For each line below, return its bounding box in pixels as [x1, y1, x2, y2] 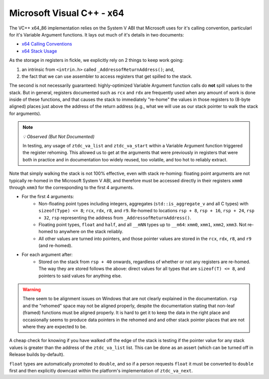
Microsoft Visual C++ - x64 [9, 7, 125, 18]
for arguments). [9, 110, 41, 116]
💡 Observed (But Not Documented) [22, 133, 95, 139]
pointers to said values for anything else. [38, 273, 122, 279]
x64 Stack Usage [21, 48, 57, 54]
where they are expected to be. [22, 324, 87, 330]
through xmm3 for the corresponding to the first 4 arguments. [9, 184, 134, 190]
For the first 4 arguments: [21, 194, 74, 200]
